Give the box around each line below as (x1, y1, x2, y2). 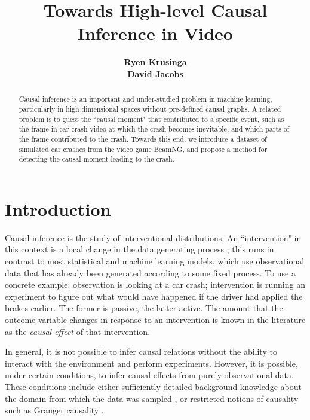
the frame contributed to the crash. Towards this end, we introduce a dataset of (19, 133, 267, 144)
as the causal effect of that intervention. (5, 325, 151, 337)
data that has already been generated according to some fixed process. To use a (5, 266, 296, 279)
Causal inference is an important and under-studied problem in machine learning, (19, 94, 272, 104)
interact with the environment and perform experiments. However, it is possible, (5, 357, 298, 369)
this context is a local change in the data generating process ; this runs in (5, 243, 274, 255)
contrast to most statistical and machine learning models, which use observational (5, 255, 305, 267)
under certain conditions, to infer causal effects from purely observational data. (5, 369, 294, 381)
